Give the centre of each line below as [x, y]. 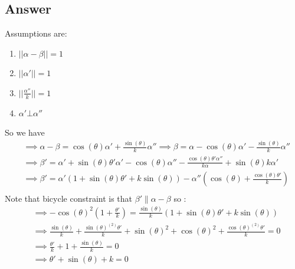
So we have [25, 132]
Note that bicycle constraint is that [69, 198]
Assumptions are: [36, 33]
